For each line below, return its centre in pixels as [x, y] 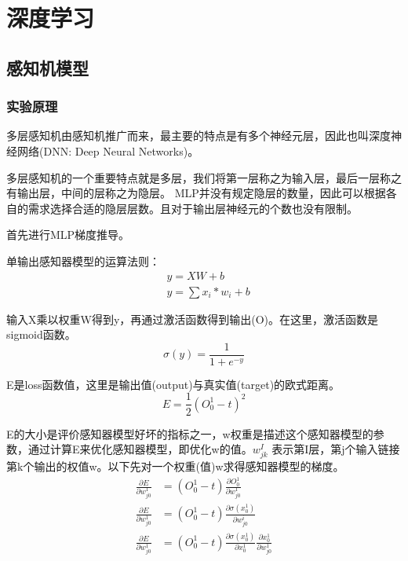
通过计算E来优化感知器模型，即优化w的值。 [140, 449]
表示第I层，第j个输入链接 [336, 449]
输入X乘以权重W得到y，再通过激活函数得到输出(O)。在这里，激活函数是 [193, 319]
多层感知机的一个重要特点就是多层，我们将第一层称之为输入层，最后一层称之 [204, 177]
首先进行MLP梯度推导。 [68, 235]
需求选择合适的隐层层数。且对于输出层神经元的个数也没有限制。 [193, 208]
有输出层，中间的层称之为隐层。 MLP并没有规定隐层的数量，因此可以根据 [196, 193]
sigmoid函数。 [41, 334]
